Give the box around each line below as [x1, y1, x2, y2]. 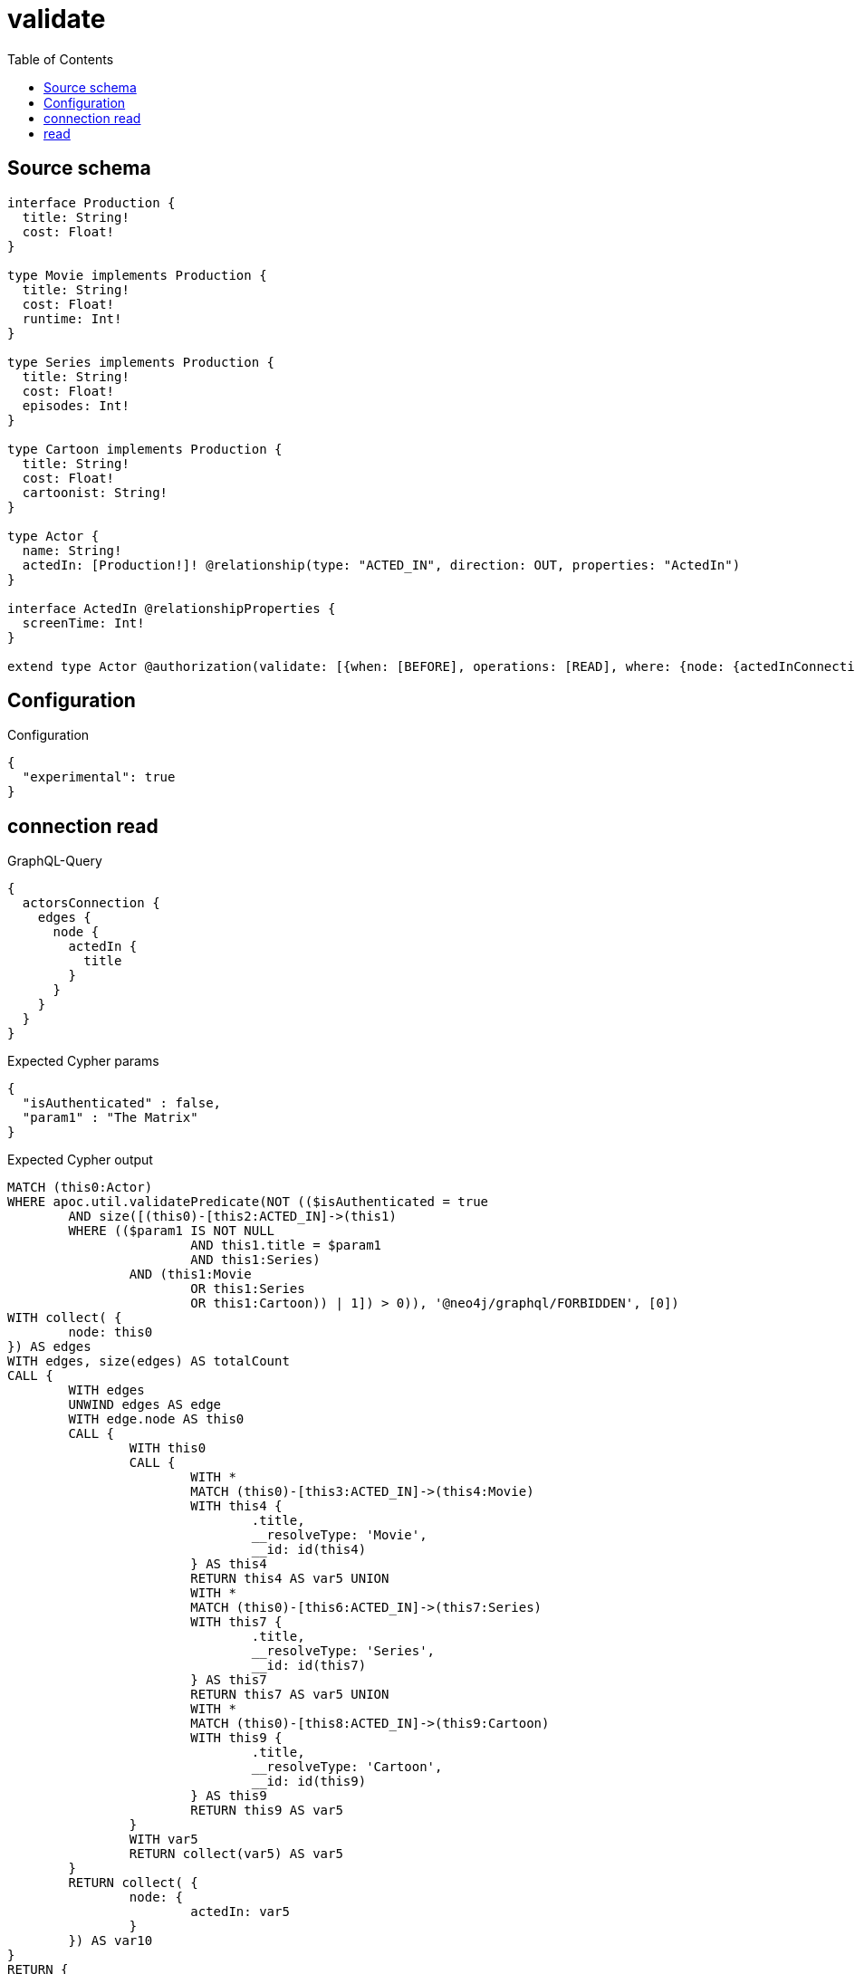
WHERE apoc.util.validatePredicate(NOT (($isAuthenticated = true [7, 1194, 489, 1210]
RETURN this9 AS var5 [190, 1803, 343, 1818]
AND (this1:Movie [129, 1267, 252, 1282]
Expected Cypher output [7, 1152, 153, 1168]
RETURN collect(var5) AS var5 [129, 1846, 343, 1862]
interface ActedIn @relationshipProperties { [7, 600, 336, 616]
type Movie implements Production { [7, 267, 267, 283]
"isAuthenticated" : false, [22, 1096, 222, 1111]
